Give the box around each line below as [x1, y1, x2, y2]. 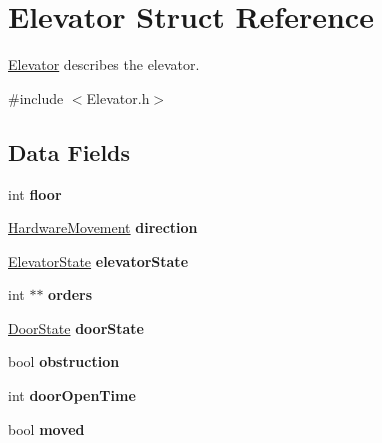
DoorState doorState [8, 317, 144, 338]
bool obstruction [8, 351, 120, 372]
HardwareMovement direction [8, 217, 198, 238]
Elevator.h [86, 87, 150, 108]
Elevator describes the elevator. [8, 54, 200, 75]
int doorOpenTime [8, 385, 136, 406]
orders [48, 284, 93, 305]
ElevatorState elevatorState [8, 250, 189, 271]
